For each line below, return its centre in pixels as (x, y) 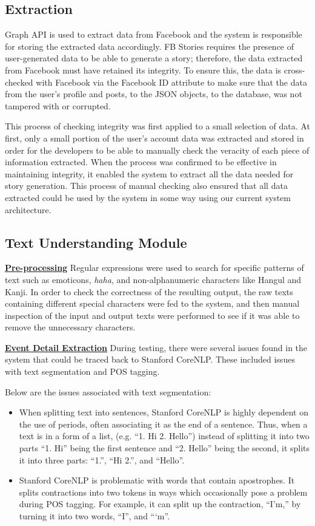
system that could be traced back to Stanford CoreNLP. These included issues (150, 359)
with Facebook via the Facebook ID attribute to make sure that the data (171, 82)
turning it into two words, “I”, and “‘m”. (94, 516)
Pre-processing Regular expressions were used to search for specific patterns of (154, 268)
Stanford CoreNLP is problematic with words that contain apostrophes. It (157, 480)
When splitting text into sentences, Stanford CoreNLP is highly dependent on (164, 412)
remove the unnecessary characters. (70, 327)
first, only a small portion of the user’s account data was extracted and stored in (154, 138)
